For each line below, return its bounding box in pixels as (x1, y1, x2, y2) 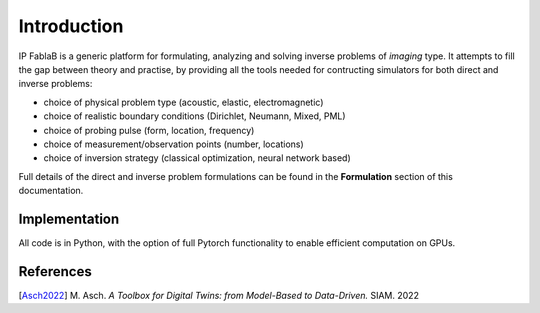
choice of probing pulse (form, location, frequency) (43, 124, 255, 136)
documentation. (18, 185, 84, 197)
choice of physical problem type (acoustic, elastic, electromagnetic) (43, 96, 324, 108)
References (18, 263, 92, 280)
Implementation (18, 210, 120, 227)
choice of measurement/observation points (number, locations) (43, 138, 304, 150)
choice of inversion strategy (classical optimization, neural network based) (43, 152, 352, 164)
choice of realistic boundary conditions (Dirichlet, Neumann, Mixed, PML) (43, 110, 346, 122)
